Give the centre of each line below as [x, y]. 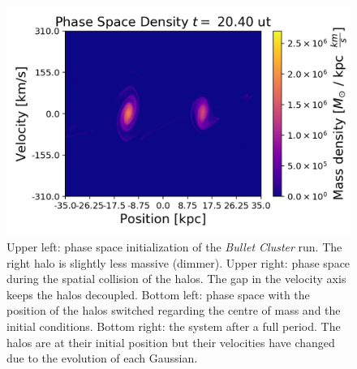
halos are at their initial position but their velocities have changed [171, 342]
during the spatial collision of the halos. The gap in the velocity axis [176, 279]
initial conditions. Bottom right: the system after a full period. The [174, 326]
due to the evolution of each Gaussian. [102, 358]
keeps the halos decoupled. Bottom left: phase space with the [158, 294]
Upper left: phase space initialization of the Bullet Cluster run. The [174, 246]
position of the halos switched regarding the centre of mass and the [174, 310]
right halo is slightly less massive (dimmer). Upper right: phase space [178, 262]
